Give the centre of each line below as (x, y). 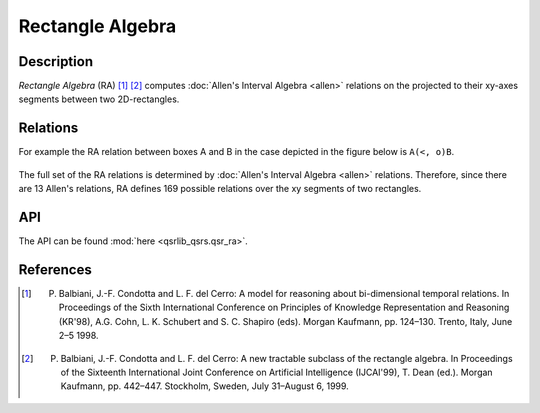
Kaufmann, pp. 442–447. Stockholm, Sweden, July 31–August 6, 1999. (204, 386)
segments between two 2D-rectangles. (99, 99)
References (55, 269)
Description (56, 61)
